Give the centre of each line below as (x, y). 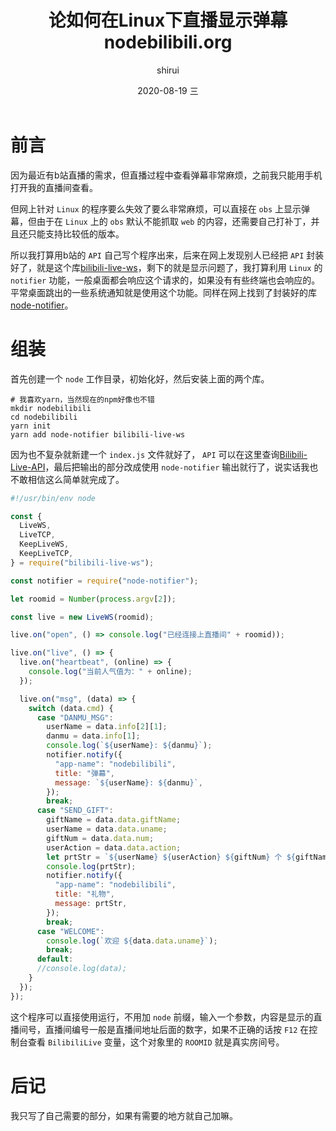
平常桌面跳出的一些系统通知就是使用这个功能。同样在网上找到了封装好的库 (163, 292)
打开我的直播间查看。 (54, 187)
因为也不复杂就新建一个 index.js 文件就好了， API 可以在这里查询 (145, 454)
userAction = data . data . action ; (114, 847)
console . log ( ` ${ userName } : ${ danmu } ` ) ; (129, 746)
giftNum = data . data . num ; (100, 838)
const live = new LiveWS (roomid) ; (82, 617)
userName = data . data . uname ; (107, 829)
